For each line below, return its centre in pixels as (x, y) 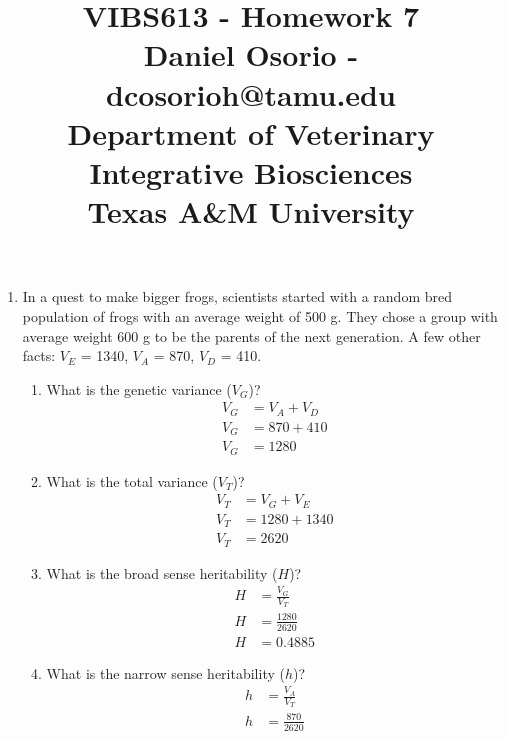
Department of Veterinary (251, 132)
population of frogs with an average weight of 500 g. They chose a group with (260, 315)
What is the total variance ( (132, 480)
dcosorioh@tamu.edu (251, 93)
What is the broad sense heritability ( (162, 572)
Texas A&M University (251, 211)
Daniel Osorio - (251, 54)
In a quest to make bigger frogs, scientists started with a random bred (237, 296)
